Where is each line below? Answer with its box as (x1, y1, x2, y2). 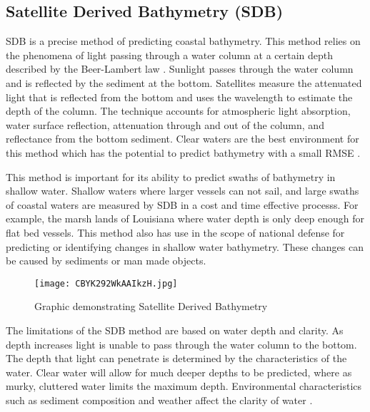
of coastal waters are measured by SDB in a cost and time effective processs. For (6, 197, 359, 212)
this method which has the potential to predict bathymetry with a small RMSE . (6, 145, 361, 160)
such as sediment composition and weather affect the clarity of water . (6, 392, 313, 407)
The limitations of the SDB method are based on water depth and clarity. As (6, 322, 344, 337)
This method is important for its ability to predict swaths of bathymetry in (6, 169, 336, 184)
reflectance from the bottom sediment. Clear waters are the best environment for (6, 131, 359, 146)
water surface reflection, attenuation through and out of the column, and (6, 117, 324, 132)
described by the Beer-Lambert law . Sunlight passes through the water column (6, 61, 354, 76)
